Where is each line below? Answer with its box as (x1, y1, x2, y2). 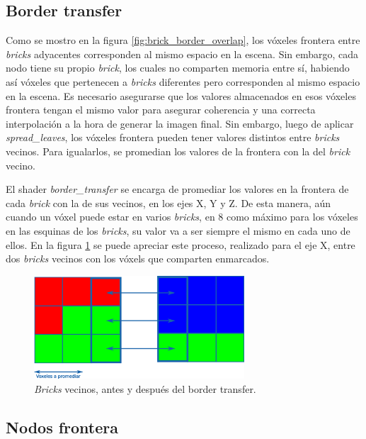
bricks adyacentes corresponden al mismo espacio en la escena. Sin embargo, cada (6, 46, 359, 61)
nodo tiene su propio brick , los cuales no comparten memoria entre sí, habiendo (6, 60, 350, 75)
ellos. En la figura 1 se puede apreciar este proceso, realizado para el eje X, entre (6, 237, 355, 252)
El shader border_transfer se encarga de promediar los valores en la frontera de (6, 182, 349, 196)
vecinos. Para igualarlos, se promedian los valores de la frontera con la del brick (6, 143, 350, 158)
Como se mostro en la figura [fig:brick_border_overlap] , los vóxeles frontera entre (6, 33, 360, 48)
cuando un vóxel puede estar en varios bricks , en (6, 209, 215, 224)
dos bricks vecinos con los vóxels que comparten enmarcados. (6, 251, 270, 266)
